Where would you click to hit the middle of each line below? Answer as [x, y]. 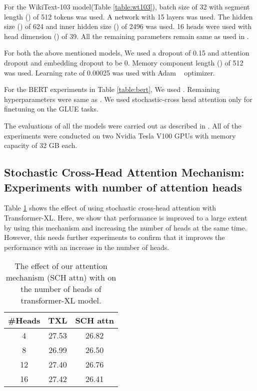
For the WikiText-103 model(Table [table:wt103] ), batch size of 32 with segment [127, 6]
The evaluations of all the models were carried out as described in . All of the [123, 125]
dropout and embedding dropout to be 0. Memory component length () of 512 [124, 62]
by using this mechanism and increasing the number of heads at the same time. [125, 227]
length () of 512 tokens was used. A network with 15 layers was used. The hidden [128, 16]
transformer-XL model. [61, 300]
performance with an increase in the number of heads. [87, 247]
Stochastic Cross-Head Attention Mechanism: [124, 172]
